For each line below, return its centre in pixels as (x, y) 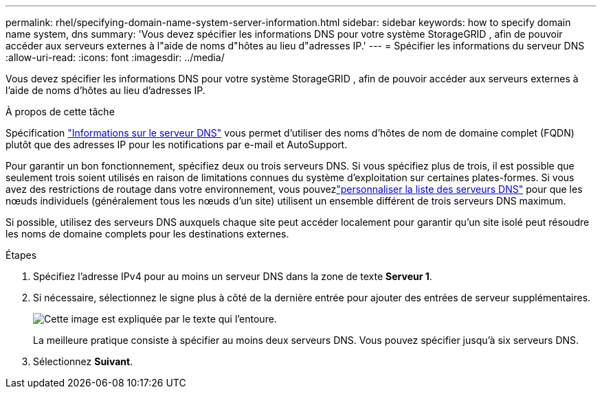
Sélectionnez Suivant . (83, 361)
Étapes (21, 255)
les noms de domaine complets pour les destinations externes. (147, 234)
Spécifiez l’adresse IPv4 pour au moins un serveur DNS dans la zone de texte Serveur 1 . (233, 276)
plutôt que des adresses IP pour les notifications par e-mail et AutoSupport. (177, 144)
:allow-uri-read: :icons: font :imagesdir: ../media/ (115, 57)
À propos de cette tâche (60, 112)
